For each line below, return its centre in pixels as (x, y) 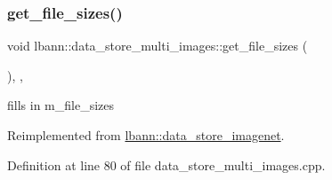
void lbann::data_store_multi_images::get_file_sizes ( (158, 46)
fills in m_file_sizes (61, 105)
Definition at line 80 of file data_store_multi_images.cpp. (166, 164)
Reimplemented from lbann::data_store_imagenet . (146, 135)
